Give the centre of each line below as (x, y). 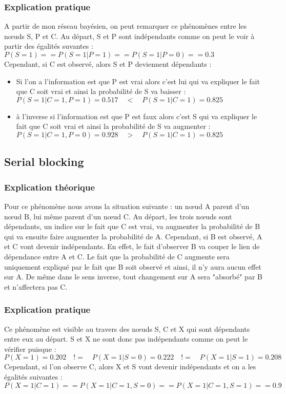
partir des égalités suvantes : (49, 46)
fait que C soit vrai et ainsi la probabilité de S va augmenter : (113, 126)
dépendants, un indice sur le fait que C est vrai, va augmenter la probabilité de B (132, 226)
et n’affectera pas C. (36, 286)
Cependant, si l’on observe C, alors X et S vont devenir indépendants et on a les (130, 367)
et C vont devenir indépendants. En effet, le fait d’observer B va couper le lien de (132, 246)
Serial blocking (44, 162)
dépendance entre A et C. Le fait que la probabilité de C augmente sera (117, 256)
